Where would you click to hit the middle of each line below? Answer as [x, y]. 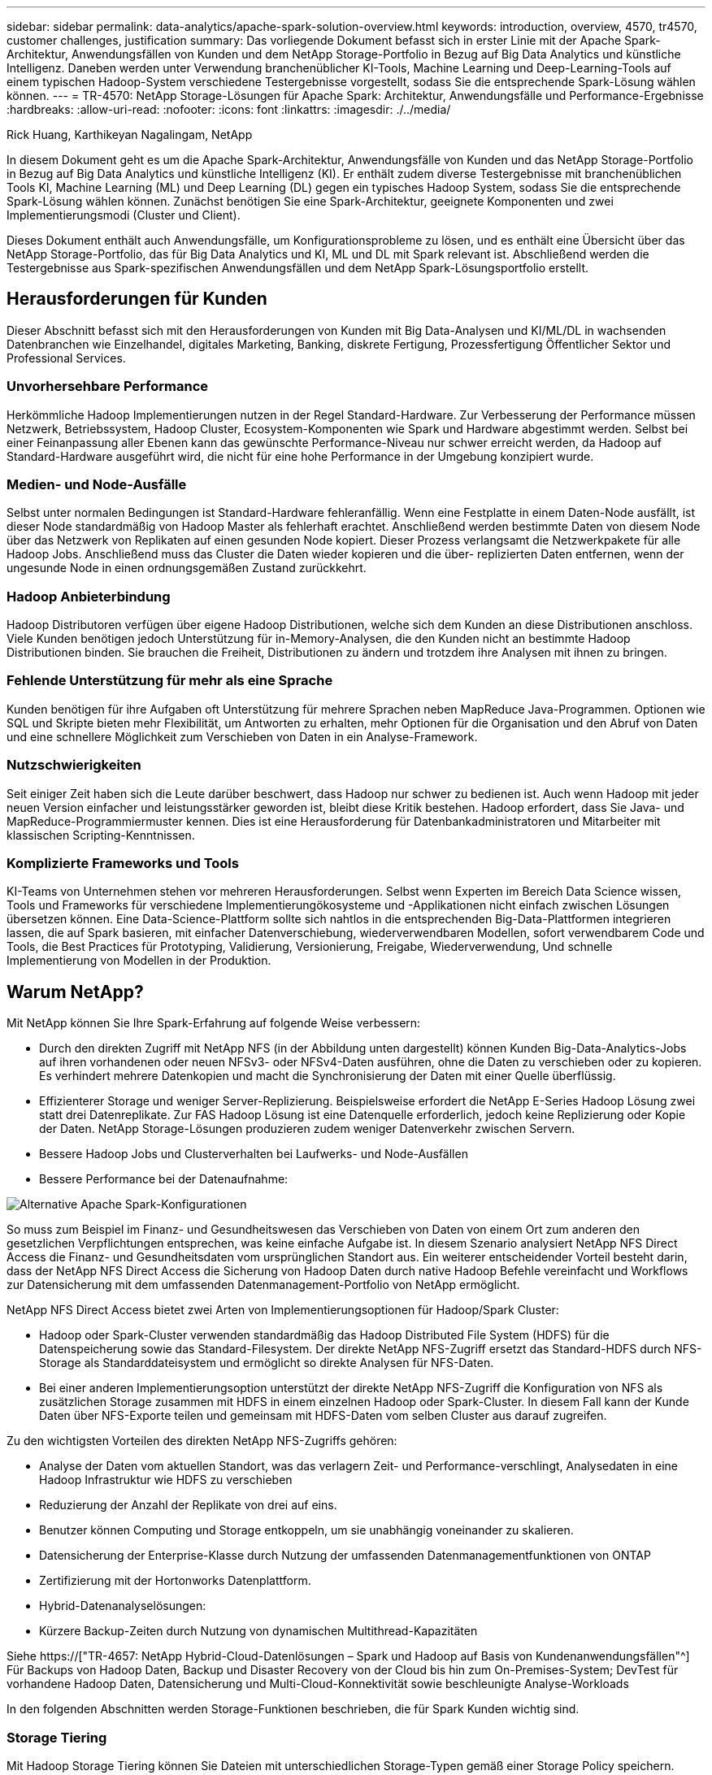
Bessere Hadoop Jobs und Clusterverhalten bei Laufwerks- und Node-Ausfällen [254, 1154]
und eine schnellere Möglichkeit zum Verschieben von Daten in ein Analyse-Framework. [242, 736]
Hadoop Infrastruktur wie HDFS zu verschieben [166, 1480]
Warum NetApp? [75, 992]
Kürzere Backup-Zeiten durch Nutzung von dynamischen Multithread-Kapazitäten [258, 1631]
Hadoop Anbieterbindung [89, 596]
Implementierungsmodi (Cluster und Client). [124, 215]
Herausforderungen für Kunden [137, 299]
